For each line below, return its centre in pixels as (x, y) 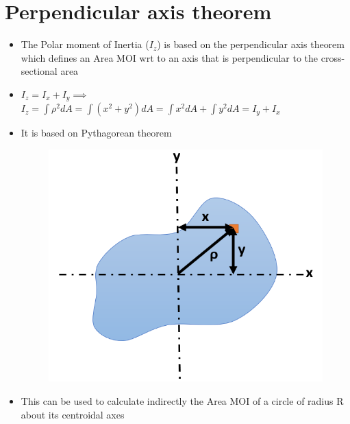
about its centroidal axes (73, 414)
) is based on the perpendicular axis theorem (251, 44)
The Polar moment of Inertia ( (85, 44)
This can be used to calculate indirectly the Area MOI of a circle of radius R (182, 401)
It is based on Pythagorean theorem (96, 133)
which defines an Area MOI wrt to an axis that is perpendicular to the (170, 57)
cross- (333, 57)
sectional (39, 71)
